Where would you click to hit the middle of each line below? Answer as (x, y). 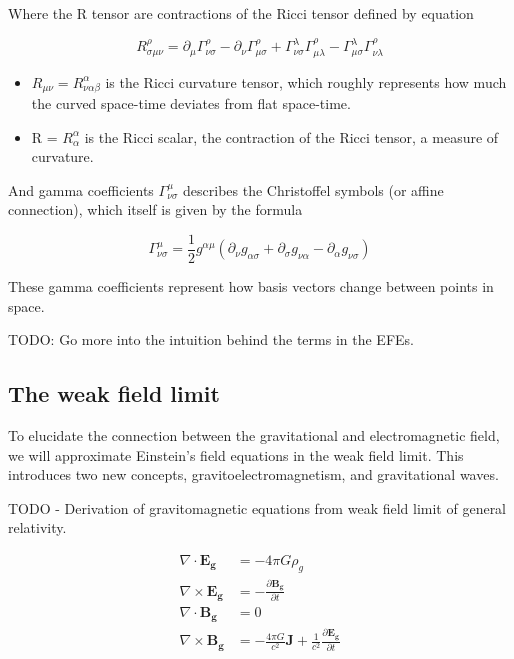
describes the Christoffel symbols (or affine (313, 189)
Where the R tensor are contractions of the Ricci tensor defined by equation (241, 13)
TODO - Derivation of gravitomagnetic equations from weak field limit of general (257, 507)
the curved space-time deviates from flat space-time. (191, 102)
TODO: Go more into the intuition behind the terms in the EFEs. (211, 339)
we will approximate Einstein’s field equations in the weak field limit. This (236, 454)
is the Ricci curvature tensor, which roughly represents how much (306, 81)
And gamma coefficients (81, 189)
